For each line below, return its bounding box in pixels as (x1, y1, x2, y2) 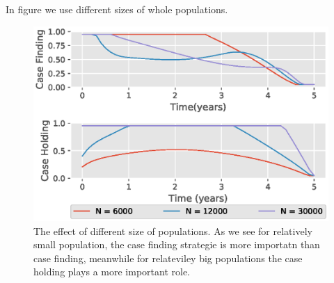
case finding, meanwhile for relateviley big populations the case (33, 250, 303, 265)
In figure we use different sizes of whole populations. (6, 2, 228, 16)
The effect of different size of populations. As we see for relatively (33, 223, 312, 238)
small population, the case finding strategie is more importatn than (33, 237, 320, 252)
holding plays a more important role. (33, 264, 190, 279)
